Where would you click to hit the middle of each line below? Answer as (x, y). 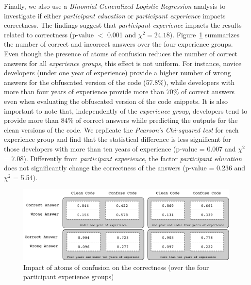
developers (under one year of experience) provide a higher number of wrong (117, 73)
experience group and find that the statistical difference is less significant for (117, 139)
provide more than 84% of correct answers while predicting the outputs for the (121, 120)
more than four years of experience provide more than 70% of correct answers (119, 92)
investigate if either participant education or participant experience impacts (115, 15)
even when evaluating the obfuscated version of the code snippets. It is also (116, 101)
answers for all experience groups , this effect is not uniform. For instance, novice (123, 63)
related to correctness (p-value (49, 34)
